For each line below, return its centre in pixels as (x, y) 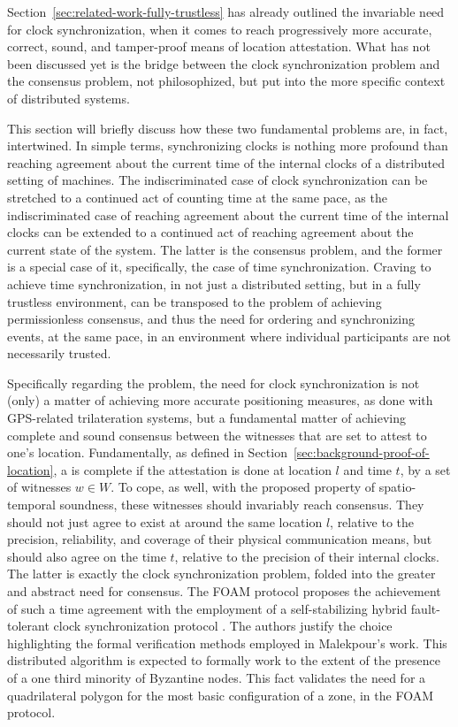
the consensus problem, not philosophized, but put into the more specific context (226, 81)
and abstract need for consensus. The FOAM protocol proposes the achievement (224, 591)
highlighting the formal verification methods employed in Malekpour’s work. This (227, 643)
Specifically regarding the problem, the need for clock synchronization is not (214, 383)
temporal (31, 505)
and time (367, 469)
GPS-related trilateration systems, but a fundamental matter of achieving (207, 418)
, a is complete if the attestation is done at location (192, 469)
